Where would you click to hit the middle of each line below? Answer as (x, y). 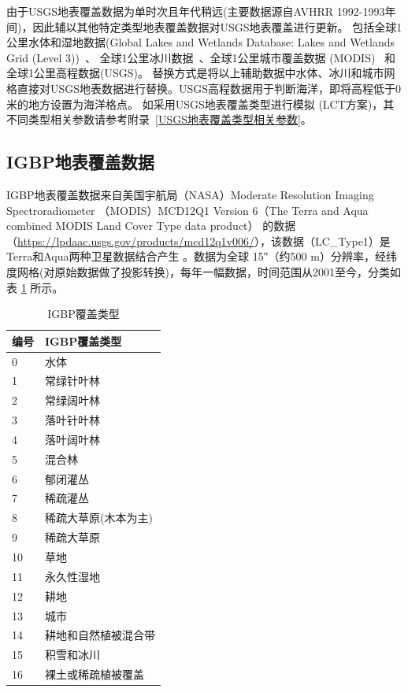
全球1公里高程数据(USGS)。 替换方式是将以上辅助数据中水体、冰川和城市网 (201, 73)
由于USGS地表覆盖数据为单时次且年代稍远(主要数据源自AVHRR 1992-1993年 (201, 11)
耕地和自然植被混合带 (100, 635)
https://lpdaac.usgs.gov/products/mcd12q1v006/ (136, 241)
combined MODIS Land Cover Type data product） (133, 226)
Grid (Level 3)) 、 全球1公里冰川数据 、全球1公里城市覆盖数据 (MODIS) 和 (201, 57)
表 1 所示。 (35, 287)
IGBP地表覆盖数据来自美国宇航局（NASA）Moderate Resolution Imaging (190, 194)
